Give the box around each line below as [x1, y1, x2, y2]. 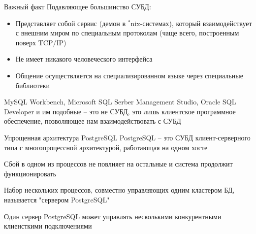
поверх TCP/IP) [15, 37, 66, 47]
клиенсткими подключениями [4, 221, 92, 231]
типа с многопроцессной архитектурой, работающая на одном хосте [4, 142, 208, 152]
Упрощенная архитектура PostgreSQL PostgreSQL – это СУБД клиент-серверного [4, 132, 251, 142]
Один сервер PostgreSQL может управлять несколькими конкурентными [4, 211, 222, 221]
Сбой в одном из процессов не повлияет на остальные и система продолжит [4, 159, 233, 169]
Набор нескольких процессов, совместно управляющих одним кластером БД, [4, 185, 235, 195]
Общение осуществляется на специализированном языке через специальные [15, 70, 243, 80]
